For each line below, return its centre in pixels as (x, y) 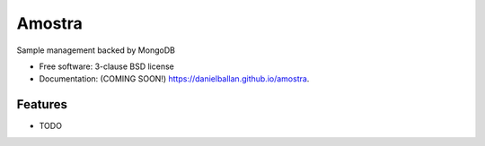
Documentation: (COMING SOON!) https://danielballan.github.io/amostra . (174, 79)
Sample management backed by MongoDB (96, 50)
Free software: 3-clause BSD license (106, 66)
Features (42, 104)
